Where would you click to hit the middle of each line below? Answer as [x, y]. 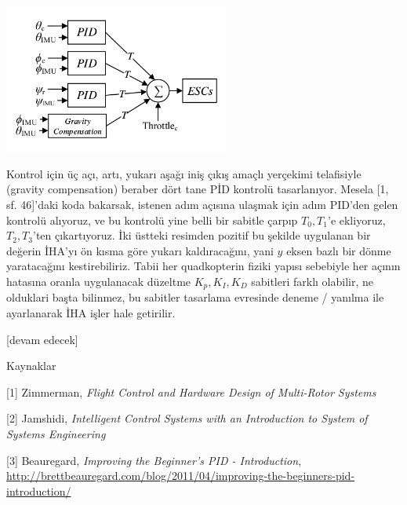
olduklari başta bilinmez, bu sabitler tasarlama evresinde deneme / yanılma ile [195, 297]
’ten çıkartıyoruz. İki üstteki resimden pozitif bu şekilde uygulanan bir [202, 235]
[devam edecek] [42, 339]
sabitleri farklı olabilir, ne [313, 282]
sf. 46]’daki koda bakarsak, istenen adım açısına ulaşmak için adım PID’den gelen [202, 205]
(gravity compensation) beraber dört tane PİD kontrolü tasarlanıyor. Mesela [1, [198, 189]
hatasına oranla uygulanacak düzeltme [99, 282]
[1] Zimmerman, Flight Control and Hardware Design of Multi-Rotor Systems [191, 392]
